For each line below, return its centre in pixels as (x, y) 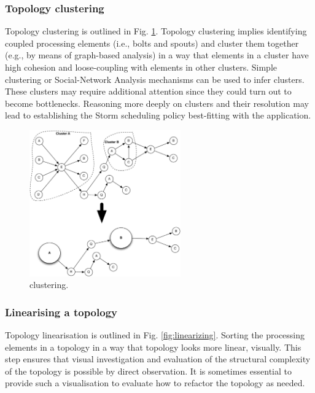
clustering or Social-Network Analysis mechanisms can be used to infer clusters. (155, 79)
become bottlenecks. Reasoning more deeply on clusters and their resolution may (157, 103)
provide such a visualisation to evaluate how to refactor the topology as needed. (155, 383)
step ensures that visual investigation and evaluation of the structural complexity (158, 359)
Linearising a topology (61, 312)
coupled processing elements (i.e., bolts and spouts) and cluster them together (152, 43)
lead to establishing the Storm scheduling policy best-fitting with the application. (158, 115)
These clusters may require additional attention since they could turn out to (148, 91)
